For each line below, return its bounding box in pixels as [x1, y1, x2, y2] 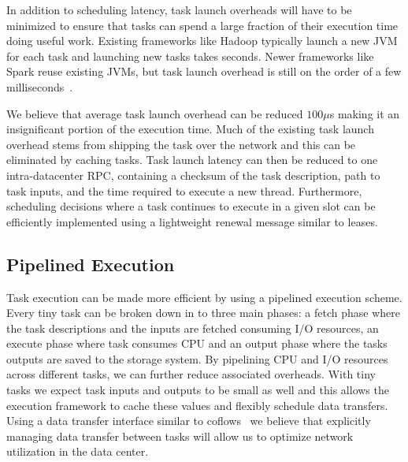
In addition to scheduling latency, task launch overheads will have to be [6, 2, 352, 17]
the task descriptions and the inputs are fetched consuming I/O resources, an [6, 319, 379, 336]
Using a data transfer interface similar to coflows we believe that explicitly [6, 412, 371, 429]
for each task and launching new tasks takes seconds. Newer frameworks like [6, 47, 374, 64]
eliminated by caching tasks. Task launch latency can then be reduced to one [6, 151, 378, 168]
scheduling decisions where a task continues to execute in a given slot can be [6, 198, 376, 214]
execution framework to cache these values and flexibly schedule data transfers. [6, 397, 388, 413]
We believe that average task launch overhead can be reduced [6, 105, 303, 121]
